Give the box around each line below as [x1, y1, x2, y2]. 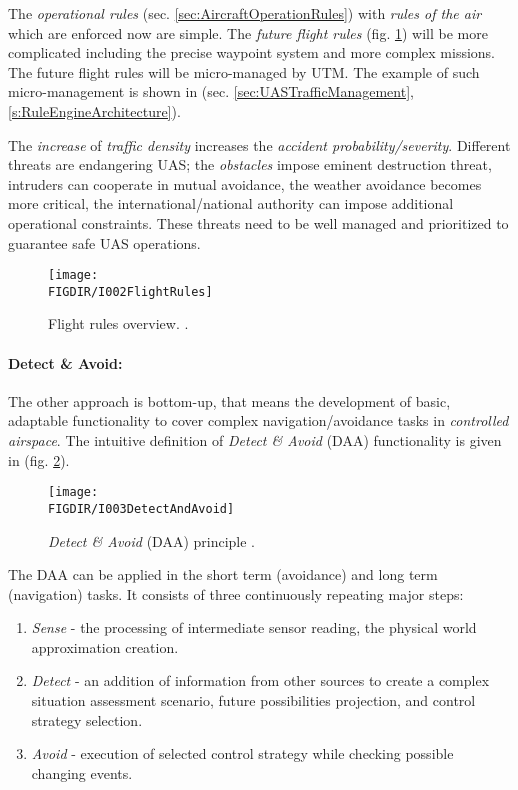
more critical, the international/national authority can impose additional [8, 193, 454, 214]
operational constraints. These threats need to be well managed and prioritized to [8, 212, 509, 233]
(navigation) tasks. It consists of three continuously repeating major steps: [8, 583, 464, 604]
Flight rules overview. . [48, 313, 189, 334]
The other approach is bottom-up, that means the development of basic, [8, 390, 451, 411]
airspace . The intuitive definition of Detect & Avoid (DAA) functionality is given [8, 430, 502, 451]
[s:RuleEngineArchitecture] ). [8, 100, 181, 121]
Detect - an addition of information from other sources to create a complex [31, 670, 490, 691]
